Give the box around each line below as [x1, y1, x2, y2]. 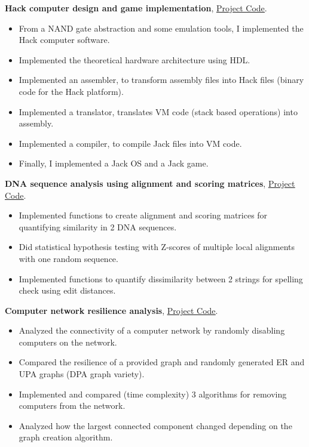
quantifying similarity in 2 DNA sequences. [19, 220, 177, 233]
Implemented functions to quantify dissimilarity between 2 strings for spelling [19, 272, 303, 285]
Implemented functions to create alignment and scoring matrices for [19, 209, 268, 221]
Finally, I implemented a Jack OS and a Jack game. [19, 157, 209, 169]
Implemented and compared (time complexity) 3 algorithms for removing [19, 387, 287, 400]
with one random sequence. [19, 252, 118, 264]
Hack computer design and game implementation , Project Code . [5, 2, 267, 14]
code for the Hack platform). [19, 85, 124, 97]
